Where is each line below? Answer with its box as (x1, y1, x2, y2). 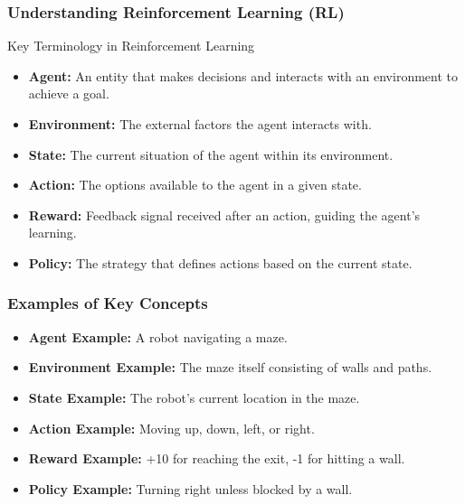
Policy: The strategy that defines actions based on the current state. (28, 253, 413, 272)
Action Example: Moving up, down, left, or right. (28, 418, 315, 437)
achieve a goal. (28, 84, 109, 103)
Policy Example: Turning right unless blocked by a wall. (28, 479, 353, 498)
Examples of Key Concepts (7, 292, 208, 314)
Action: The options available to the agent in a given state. (28, 175, 362, 194)
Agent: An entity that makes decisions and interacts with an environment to (28, 66, 458, 85)
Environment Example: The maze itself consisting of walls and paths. (28, 358, 432, 377)
